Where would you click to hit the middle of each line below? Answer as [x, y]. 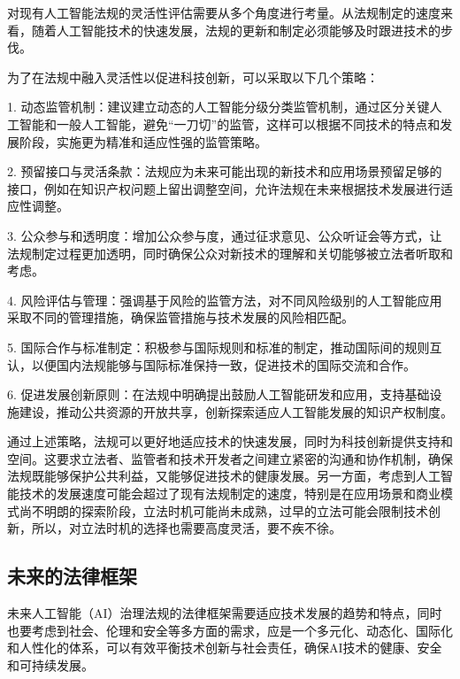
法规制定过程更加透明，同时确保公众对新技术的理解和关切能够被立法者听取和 [230, 253]
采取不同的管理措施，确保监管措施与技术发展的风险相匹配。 [180, 317]
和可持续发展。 [50, 664]
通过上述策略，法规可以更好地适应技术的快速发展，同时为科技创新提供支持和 [230, 441]
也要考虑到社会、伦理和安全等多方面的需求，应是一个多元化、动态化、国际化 [230, 630]
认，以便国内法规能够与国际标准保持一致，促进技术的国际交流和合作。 [211, 364]
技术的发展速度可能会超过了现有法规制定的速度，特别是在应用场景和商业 [230, 494]
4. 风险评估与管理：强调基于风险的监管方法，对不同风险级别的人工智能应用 [225, 300]
